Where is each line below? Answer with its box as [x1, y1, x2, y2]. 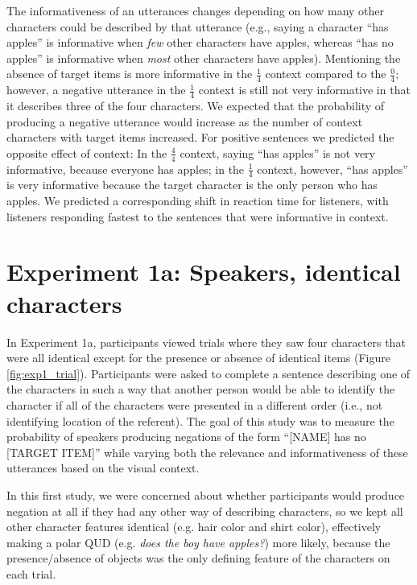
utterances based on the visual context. [6, 459, 200, 476]
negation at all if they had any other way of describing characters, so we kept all [6, 502, 403, 519]
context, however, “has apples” [257, 160, 408, 177]
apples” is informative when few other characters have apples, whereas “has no [6, 34, 394, 51]
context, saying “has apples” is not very [180, 144, 376, 161]
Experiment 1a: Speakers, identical [6, 255, 401, 288]
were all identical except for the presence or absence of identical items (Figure [6, 349, 390, 366]
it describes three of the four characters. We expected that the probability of [6, 97, 385, 114]
